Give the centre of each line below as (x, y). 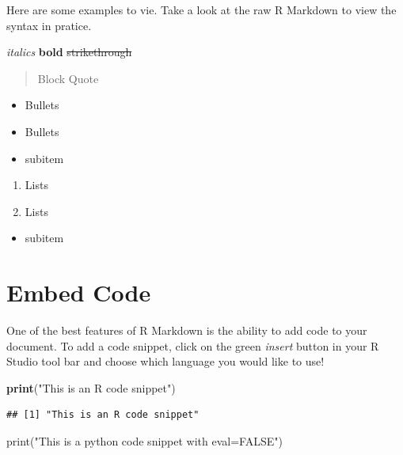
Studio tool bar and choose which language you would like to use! (165, 361)
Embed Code (79, 292)
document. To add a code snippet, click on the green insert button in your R (193, 345)
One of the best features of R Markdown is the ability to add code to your (187, 330)
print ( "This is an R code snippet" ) (91, 387)
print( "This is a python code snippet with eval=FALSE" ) (144, 441)
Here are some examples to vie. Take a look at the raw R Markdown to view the (201, 9)
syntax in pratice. (49, 25)
